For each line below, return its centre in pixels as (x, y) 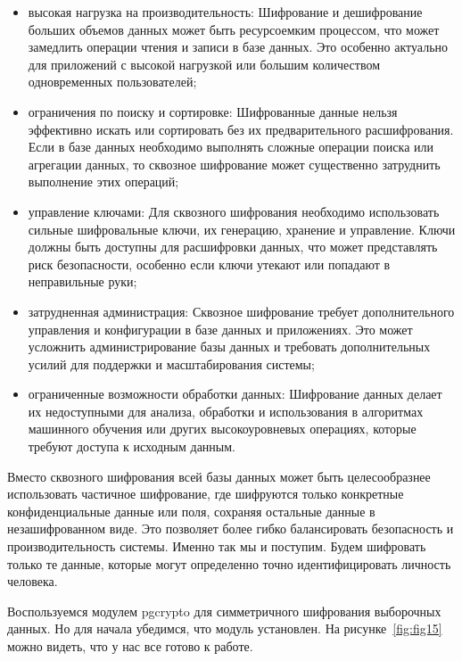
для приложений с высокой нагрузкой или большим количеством (204, 64)
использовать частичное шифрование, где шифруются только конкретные (206, 494)
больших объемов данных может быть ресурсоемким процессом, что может (234, 29)
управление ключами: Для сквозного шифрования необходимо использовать (234, 211)
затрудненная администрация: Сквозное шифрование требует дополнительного (241, 311)
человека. (33, 581)
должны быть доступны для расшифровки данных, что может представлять (233, 247)
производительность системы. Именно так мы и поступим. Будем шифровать (217, 546)
